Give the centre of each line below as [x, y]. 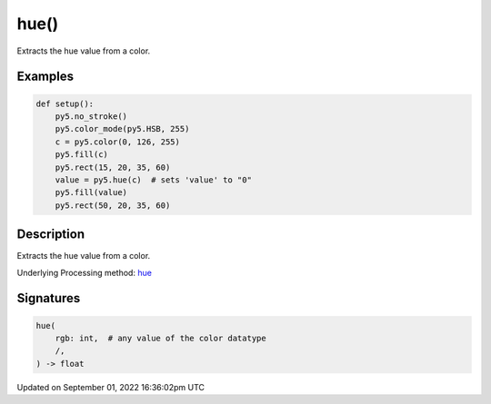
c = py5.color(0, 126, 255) [118, 142]
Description [51, 235]
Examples [45, 77]
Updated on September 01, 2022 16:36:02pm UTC [110, 387]
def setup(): [65, 103]
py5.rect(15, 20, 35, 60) [113, 167]
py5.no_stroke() [91, 116]
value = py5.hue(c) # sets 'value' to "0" [153, 180]
